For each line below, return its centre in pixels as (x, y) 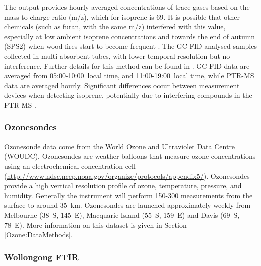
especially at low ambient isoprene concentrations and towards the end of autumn (130, 36)
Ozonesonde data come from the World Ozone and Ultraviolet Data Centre (120, 146)
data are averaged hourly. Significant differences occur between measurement (122, 85)
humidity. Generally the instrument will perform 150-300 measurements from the (128, 195)
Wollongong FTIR (41, 257)
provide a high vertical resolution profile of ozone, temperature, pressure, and (123, 185)
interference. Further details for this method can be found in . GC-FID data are (127, 65)
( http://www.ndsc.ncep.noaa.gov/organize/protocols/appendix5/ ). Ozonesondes (127, 175)
